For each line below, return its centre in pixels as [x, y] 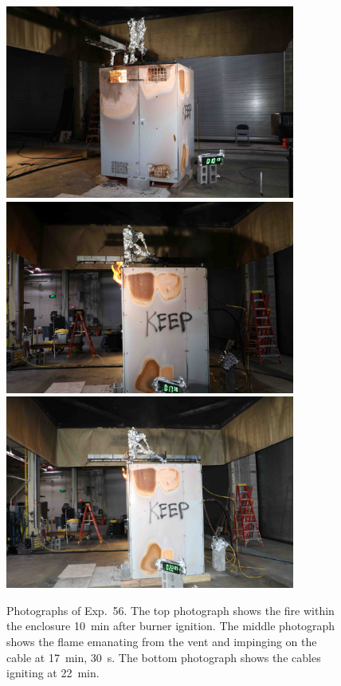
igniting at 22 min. [53, 673]
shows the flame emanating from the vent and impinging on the [162, 641]
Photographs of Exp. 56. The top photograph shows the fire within [170, 610]
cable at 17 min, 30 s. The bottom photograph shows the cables [164, 657]
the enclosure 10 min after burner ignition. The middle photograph [171, 626]
